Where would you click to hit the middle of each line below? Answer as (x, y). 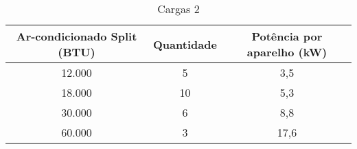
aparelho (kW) (287, 52)
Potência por (287, 36)
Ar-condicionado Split (77, 36)
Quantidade (185, 44)
